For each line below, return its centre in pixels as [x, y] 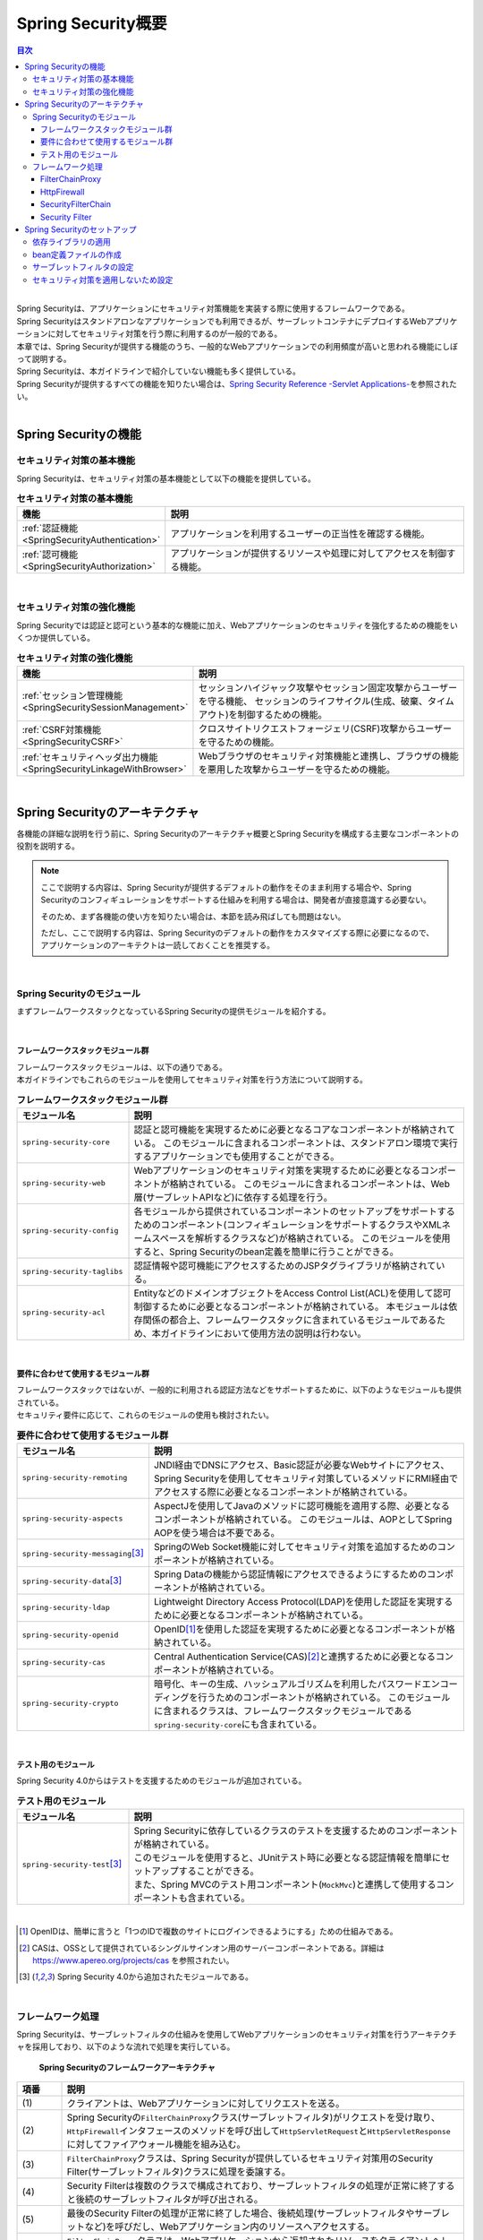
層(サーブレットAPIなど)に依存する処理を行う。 [233, 1197]
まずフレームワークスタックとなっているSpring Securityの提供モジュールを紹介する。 [174, 1011]
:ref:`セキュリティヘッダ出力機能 [90, 757]
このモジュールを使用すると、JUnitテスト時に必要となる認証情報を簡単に [288, 1857]
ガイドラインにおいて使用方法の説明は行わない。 [263, 1333]
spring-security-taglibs [72, 1272]
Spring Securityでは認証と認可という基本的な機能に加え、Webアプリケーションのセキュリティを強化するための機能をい [237, 625]
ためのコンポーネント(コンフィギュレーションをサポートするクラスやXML [288, 1225]
